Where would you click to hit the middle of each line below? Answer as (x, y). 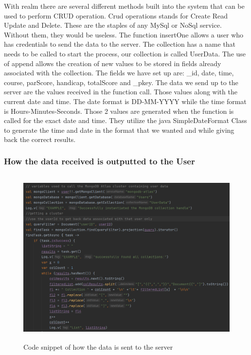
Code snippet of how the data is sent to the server (98, 346)
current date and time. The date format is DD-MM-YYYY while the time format (125, 101)
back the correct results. (40, 139)
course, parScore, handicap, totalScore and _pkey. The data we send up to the (121, 82)
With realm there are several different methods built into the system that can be (124, 6)
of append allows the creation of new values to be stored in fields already (113, 63)
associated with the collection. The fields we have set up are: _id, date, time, (119, 73)
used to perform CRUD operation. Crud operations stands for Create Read (116, 15)
